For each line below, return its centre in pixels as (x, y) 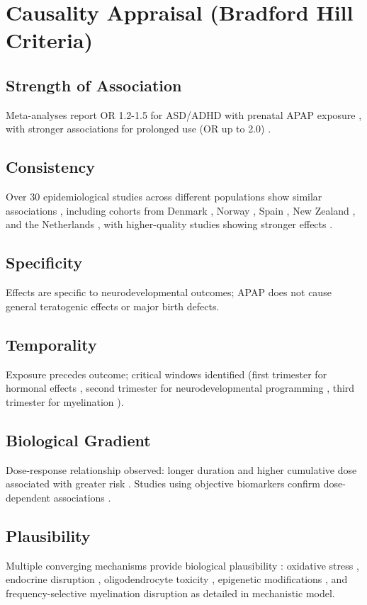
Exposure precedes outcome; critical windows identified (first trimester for (166, 374)
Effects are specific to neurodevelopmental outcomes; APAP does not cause (169, 292)
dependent (28, 497)
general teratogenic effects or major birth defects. (113, 306)
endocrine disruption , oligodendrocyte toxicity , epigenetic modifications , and (177, 579)
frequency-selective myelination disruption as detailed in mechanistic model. (170, 593)
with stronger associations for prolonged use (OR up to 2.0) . (139, 129)
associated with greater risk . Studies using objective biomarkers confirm (163, 484)
